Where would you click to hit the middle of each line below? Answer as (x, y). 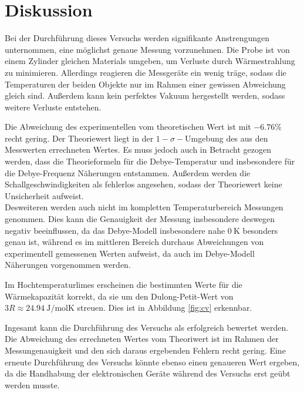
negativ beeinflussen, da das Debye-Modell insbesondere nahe (115, 230)
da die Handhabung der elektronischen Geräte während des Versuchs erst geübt (148, 373)
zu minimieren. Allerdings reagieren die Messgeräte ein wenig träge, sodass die (146, 72)
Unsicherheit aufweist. (44, 195)
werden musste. (32, 384)
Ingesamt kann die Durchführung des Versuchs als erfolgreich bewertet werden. (147, 327)
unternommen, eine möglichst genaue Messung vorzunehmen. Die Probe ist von (147, 49)
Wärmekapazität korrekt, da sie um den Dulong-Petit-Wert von (119, 296)
